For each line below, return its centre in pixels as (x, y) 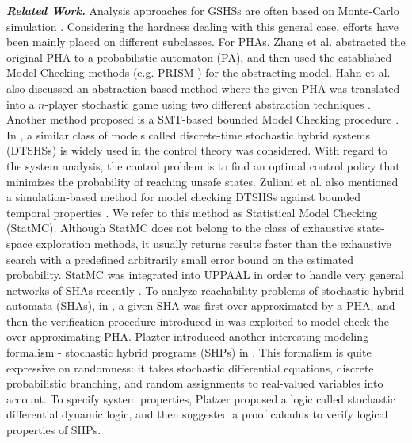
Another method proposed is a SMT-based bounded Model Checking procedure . (203, 119)
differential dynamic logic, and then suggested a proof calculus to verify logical (197, 414)
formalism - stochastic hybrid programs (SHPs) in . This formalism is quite (189, 352)
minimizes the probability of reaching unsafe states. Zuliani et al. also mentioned (202, 181)
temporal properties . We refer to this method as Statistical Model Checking (192, 212)
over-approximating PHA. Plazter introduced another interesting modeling (187, 336)
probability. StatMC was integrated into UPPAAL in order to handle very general (205, 275)
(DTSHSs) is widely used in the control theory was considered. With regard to (197, 150)
